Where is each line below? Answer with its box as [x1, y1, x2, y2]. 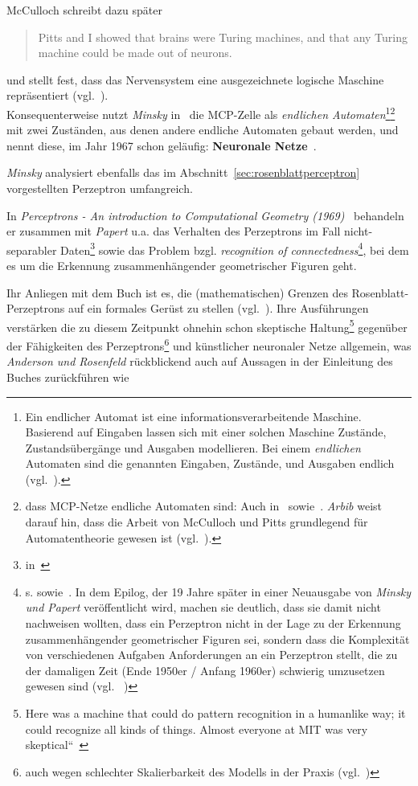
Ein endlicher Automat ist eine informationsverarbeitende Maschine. [25, 407, 362, 424]
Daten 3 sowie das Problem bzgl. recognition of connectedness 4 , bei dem [60, 239, 409, 258]
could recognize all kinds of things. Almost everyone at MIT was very [25, 720, 368, 737]
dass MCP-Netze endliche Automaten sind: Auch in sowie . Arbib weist [25, 497, 383, 514]
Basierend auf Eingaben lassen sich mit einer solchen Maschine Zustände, [25, 424, 387, 440]
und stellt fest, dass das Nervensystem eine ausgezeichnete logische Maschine [6, 71, 384, 88]
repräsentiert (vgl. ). [6, 87, 109, 104]
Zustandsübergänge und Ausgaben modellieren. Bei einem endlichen [25, 439, 361, 456]
